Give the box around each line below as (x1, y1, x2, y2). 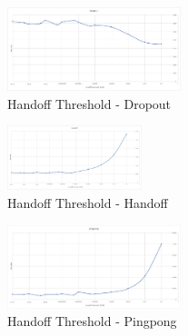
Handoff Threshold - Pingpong (7, 311, 177, 331)
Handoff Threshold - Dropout (7, 94, 172, 113)
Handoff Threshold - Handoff (7, 193, 168, 212)
